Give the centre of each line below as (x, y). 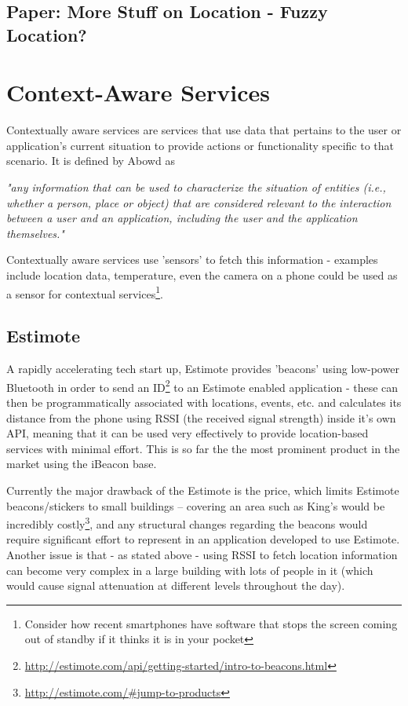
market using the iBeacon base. (82, 464)
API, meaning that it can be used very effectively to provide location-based (188, 433)
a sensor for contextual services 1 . (85, 292)
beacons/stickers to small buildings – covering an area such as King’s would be (196, 505)
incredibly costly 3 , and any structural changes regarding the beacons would (187, 523)
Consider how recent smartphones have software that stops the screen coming (211, 623)
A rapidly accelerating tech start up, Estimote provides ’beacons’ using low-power (203, 369)
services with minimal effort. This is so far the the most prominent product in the (203, 448)
